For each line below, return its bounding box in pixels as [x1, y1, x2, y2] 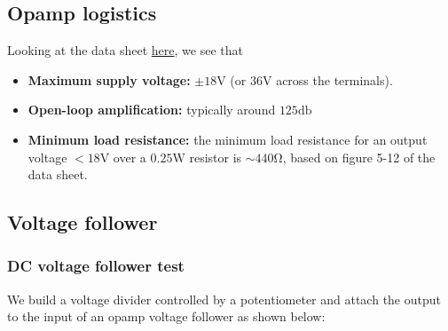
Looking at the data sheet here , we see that [7, 41, 243, 59]
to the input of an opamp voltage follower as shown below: [7, 307, 326, 326]
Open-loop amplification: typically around [28, 100, 276, 119]
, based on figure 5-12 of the [282, 147, 436, 166]
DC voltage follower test [7, 255, 185, 277]
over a [113, 147, 146, 166]
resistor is [189, 147, 242, 166]
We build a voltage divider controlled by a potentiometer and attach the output [7, 289, 441, 308]
